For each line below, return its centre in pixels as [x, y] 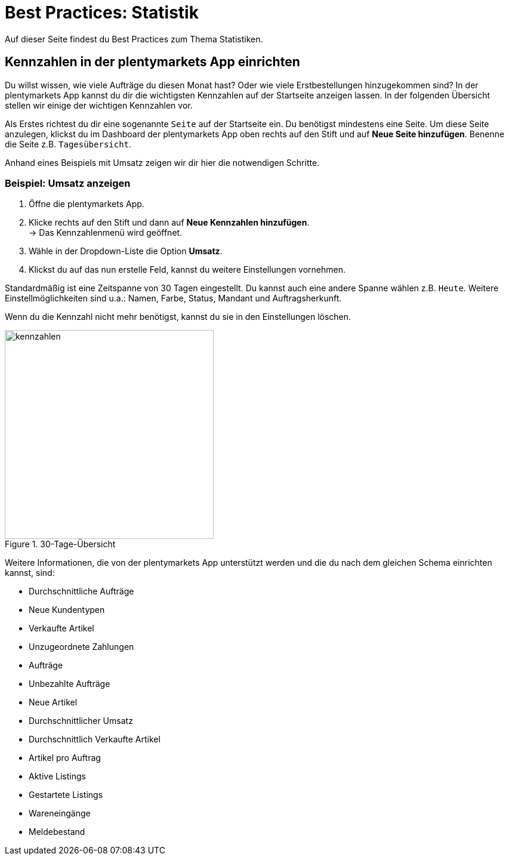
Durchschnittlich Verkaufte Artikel [95, 739]
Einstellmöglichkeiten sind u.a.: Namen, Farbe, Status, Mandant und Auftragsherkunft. [173, 298]
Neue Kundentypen [67, 610]
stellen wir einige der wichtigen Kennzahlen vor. [99, 105]
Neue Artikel [53, 702]
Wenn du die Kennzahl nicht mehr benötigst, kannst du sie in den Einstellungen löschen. [178, 317]
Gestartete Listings [66, 795]
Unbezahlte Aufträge [70, 684]
